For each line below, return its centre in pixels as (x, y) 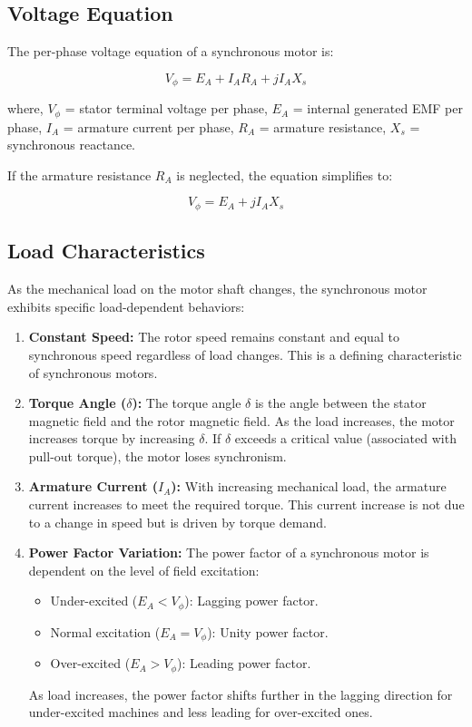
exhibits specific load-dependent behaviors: (126, 306)
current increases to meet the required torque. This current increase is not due (246, 504)
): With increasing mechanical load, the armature (309, 486)
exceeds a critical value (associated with (345, 438)
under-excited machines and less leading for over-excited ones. (201, 712)
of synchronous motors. (93, 372)
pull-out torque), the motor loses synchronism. (157, 456)
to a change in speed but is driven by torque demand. (177, 522)
